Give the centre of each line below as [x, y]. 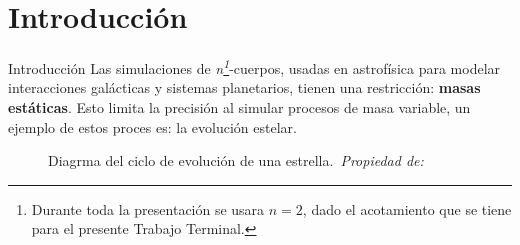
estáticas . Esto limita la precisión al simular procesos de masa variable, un [239, 106]
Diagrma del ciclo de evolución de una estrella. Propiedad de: [236, 160]
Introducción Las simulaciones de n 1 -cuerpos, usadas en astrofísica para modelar [254, 66]
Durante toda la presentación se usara [148, 208]
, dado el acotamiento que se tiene [407, 208]
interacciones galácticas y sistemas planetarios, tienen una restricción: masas [244, 87]
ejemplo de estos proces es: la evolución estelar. [152, 126]
